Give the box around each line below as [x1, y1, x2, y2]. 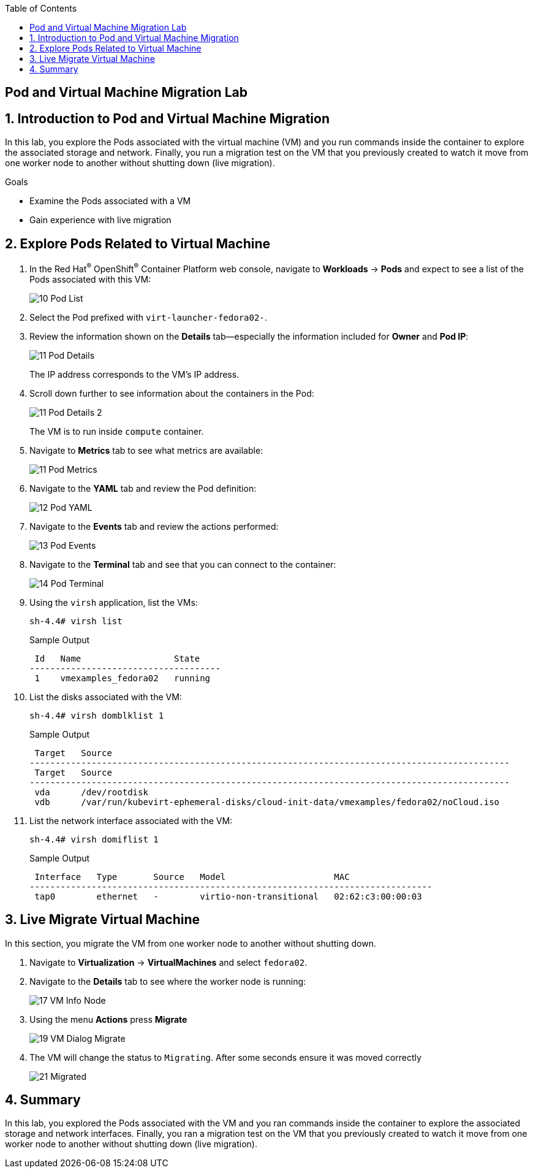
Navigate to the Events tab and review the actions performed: [29, 521, 279, 532]
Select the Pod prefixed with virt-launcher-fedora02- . [29, 311, 267, 323]
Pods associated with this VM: [29, 273, 151, 285]
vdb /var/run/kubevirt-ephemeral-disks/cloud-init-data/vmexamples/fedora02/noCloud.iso [34, 797, 500, 807]
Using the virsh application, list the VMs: [29, 597, 198, 608]
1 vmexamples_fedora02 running [34, 673, 211, 683]
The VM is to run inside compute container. [29, 426, 204, 437]
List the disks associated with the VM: [29, 691, 182, 702]
